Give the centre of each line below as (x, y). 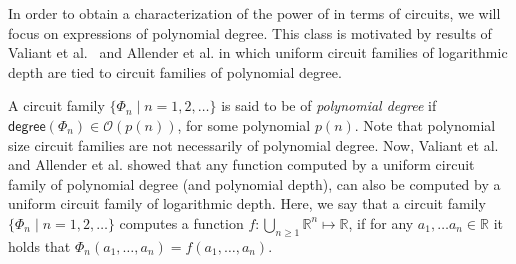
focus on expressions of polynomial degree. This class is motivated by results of (250, 32)
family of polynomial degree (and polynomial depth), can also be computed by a (254, 183)
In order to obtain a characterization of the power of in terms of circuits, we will (254, 13)
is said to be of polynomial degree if (329, 105)
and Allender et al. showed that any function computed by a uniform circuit (241, 164)
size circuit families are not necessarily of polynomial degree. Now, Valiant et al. (253, 144)
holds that (39, 245)
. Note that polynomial (425, 124)
